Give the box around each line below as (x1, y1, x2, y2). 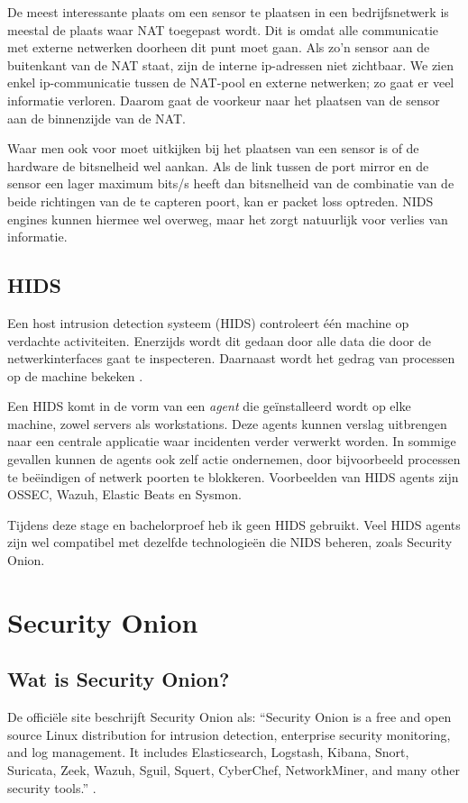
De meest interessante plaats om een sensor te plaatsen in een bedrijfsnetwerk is (7, 3, 449, 21)
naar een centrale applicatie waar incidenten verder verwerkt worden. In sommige (7, 432, 456, 451)
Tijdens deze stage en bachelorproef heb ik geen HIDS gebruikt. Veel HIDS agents (7, 515, 461, 534)
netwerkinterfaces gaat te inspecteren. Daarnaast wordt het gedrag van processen (7, 349, 455, 368)
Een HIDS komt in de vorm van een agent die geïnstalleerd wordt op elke (7, 397, 411, 415)
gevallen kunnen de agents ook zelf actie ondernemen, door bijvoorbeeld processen (7, 450, 461, 469)
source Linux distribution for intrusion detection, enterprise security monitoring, (7, 725, 451, 744)
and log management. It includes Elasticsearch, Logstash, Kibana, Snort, (7, 743, 409, 762)
